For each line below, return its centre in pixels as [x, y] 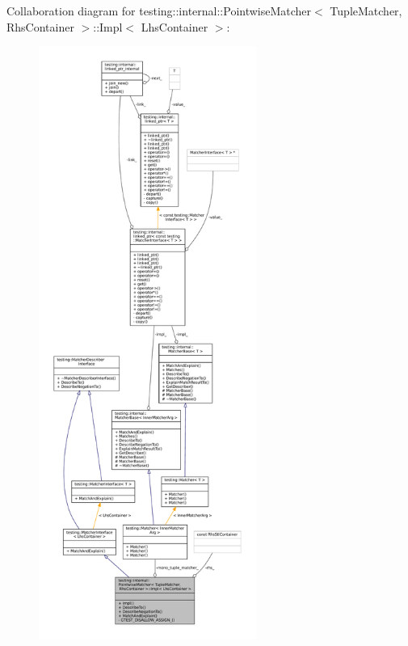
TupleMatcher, [366, 11]
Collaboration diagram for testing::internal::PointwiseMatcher [159, 11]
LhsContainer [175, 26]
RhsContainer [40, 26]
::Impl [108, 26]
